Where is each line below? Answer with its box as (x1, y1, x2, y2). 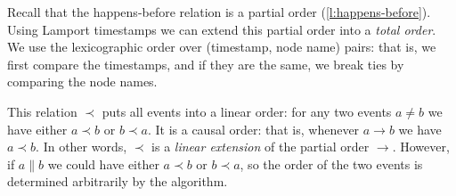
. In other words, (36, 137, 127, 156)
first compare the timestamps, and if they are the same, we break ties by (7, 54, 404, 73)
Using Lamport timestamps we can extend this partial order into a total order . (7, 20, 436, 38)
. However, (392, 137, 450, 156)
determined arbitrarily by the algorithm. (7, 172, 228, 191)
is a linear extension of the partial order (151, 137, 370, 156)
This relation (7, 102, 77, 120)
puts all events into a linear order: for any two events (102, 102, 392, 120)
